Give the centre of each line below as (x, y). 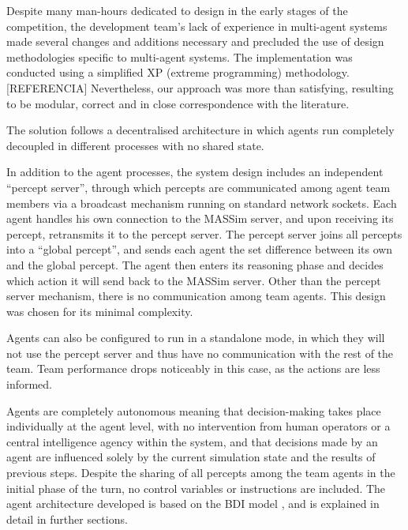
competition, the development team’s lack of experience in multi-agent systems (197, 26)
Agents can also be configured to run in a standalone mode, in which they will (196, 338)
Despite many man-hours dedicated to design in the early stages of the (177, 10)
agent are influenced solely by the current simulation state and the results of (191, 457)
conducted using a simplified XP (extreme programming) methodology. (178, 72)
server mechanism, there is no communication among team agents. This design (196, 296)
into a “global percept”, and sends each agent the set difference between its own (200, 249)
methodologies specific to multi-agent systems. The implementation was (180, 56)
